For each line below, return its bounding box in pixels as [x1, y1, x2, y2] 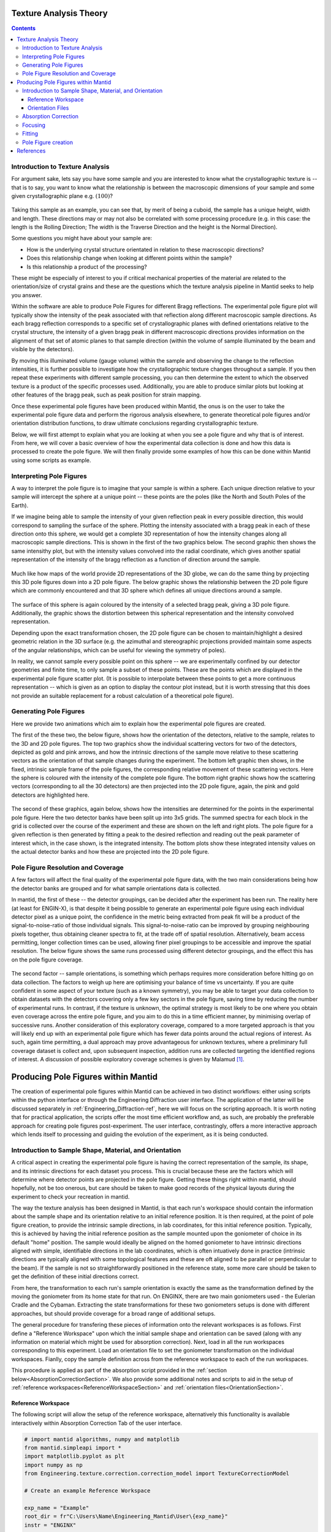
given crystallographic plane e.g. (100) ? [11, 192, 113, 199]
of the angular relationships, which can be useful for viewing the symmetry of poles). [11, 647, 226, 654]
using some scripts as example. [11, 457, 91, 464]
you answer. [11, 291, 42, 298]
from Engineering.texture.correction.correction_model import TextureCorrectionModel [24, 1470, 289, 1477]
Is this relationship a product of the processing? [26, 263, 147, 270]
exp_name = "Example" [24, 1504, 89, 1511]
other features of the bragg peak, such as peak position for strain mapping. [11, 391, 202, 398]
